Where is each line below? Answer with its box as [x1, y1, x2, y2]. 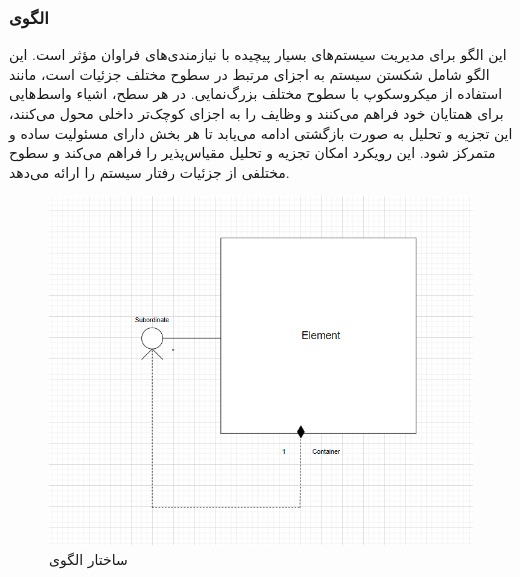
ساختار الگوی [49, 548, 128, 569]
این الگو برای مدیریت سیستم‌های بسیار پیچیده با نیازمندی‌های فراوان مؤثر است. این [9, 44, 507, 65]
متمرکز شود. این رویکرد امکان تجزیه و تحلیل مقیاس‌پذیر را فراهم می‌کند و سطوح [9, 142, 496, 163]
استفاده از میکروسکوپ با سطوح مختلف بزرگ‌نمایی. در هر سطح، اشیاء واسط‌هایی [9, 83, 503, 104]
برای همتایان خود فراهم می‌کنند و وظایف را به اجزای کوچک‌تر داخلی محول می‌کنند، [9, 103, 504, 123]
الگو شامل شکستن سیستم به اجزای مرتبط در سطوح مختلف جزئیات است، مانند [9, 63, 490, 84]
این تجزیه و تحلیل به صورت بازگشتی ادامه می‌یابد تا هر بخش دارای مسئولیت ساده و [9, 122, 513, 143]
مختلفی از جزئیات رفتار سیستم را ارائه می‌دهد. [9, 161, 290, 182]
